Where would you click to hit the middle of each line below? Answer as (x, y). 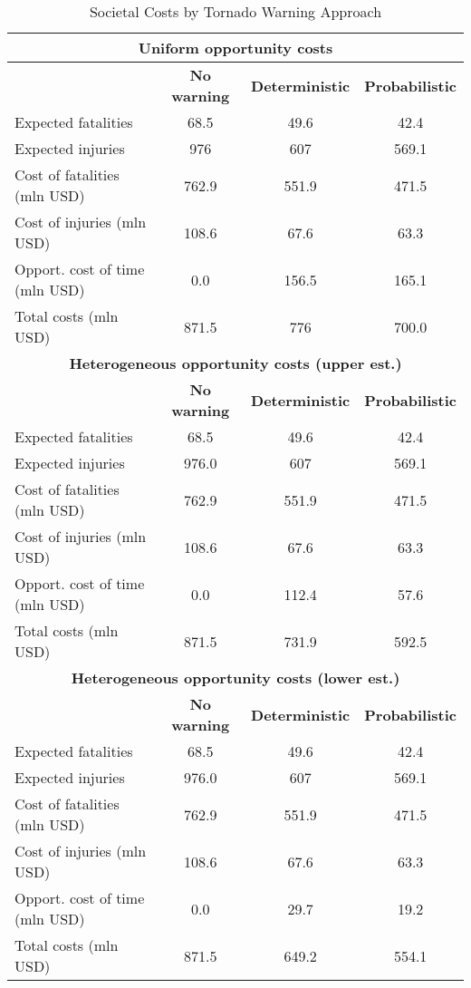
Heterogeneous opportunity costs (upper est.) (235, 363)
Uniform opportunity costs (235, 48)
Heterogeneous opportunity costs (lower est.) (235, 678)
